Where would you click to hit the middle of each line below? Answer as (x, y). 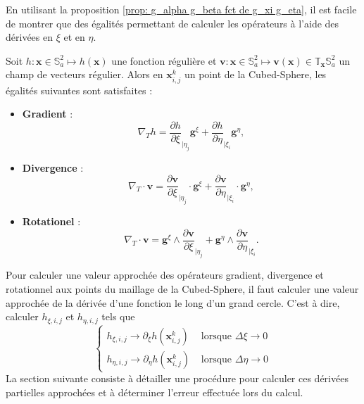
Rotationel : (51, 221)
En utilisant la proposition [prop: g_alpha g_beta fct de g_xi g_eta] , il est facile (181, 9)
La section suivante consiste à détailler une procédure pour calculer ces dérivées (177, 378)
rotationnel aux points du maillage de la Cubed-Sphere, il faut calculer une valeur (182, 288)
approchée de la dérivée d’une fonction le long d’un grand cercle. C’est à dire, (173, 302)
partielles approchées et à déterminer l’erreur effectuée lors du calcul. (155, 392)
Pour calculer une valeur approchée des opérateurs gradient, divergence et (165, 275)
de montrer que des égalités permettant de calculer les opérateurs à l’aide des (172, 23)
